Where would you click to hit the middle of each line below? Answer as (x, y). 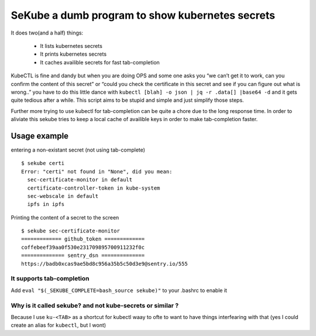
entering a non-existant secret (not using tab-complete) (78, 150)
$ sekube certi (43, 163)
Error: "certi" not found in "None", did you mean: (97, 172)
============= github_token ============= (83, 239)
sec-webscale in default (63, 196)
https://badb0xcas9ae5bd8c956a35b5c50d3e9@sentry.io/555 (105, 264)
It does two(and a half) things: (47, 33)
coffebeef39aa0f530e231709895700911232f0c (83, 247)
